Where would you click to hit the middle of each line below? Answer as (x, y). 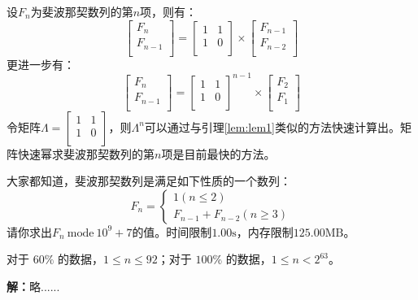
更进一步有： (41, 64)
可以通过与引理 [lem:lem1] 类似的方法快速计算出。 (272, 126)
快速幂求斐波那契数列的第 (86, 153)
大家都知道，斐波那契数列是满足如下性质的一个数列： (149, 181)
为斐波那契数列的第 (82, 11)
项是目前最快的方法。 (218, 153)
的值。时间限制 (172, 231)
